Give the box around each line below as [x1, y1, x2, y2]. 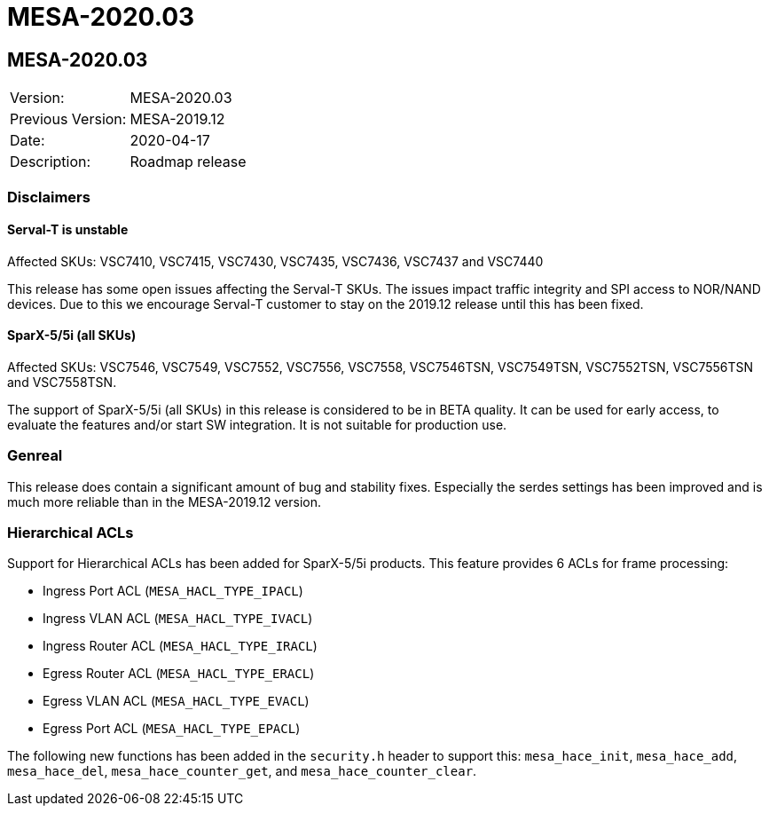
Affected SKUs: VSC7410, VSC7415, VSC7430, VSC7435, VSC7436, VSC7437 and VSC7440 [7, 253, 544, 269]
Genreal [7, 446, 63, 465]
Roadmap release [129, 153, 247, 171]
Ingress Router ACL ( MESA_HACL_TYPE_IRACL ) [43, 638, 318, 654]
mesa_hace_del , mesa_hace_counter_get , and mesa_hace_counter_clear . [7, 763, 477, 779]
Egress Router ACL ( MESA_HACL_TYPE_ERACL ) [43, 666, 315, 682]
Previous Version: [10, 110, 127, 129]
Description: [10, 153, 91, 171]
